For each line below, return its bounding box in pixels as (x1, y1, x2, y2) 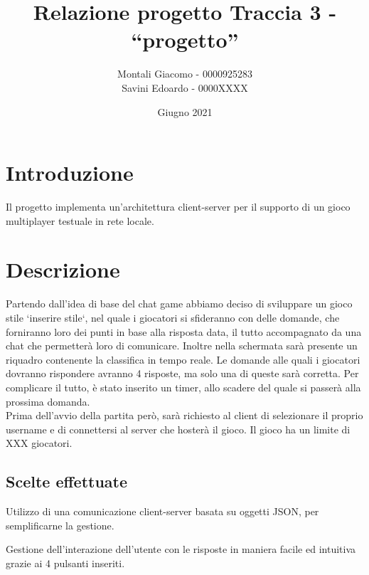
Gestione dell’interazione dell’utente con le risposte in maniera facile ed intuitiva (6, 542, 355, 556)
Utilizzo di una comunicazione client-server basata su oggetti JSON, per (6, 504, 319, 519)
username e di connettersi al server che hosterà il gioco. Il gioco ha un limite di (6, 421, 351, 436)
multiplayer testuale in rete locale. (6, 213, 154, 228)
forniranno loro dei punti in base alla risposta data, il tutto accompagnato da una (6, 324, 362, 339)
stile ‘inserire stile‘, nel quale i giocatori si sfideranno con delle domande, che (6, 310, 340, 325)
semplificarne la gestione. (6, 517, 114, 532)
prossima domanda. (6, 394, 90, 408)
